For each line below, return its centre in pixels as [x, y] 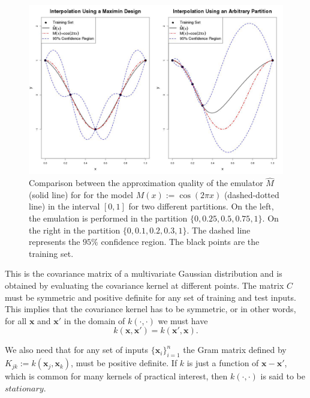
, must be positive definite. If [124, 363]
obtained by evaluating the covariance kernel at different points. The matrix [145, 285]
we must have [183, 320]
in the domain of [94, 320]
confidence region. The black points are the [180, 242]
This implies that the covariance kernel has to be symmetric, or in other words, [151, 309]
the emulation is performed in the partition [108, 218]
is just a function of [223, 363]
